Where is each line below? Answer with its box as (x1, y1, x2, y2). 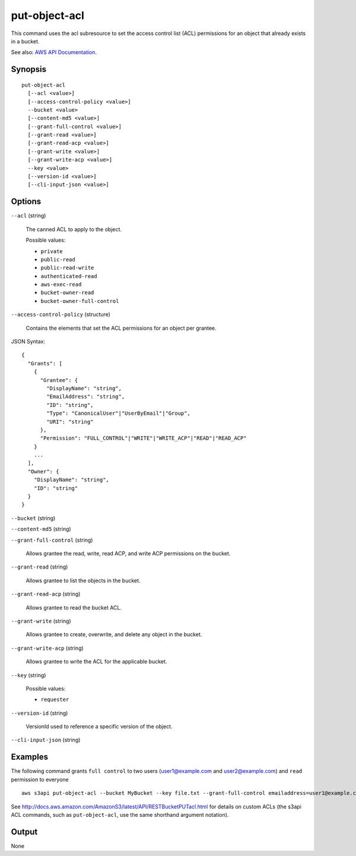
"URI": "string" (46, 418, 94, 425)
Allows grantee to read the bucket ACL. (26, 604, 122, 611)
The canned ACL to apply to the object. (26, 226, 122, 233)
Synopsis (11, 64, 47, 74)
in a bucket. (11, 37, 40, 45)
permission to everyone (11, 776, 69, 783)
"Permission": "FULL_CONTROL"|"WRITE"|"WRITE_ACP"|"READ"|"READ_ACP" (40, 435, 247, 442)
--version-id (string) (11, 709, 68, 716)
